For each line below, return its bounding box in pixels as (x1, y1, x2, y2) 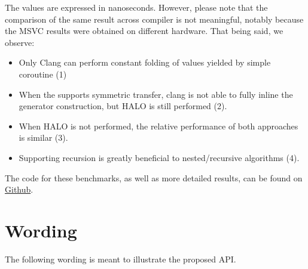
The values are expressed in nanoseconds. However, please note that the (5, 1, 268, 13)
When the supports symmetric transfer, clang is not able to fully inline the (19, 88, 293, 100)
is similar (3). (19, 131, 68, 144)
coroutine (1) (19, 67, 67, 80)
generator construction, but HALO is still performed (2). (19, 100, 227, 112)
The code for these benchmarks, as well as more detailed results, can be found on (5, 171, 303, 184)
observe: (5, 36, 35, 48)
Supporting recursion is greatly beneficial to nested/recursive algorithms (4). (19, 151, 300, 163)
